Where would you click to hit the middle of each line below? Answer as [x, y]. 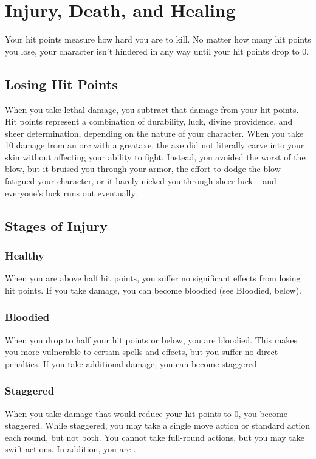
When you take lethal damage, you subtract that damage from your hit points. [152, 109]
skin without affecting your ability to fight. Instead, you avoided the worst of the [155, 157]
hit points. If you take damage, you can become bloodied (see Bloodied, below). [153, 290]
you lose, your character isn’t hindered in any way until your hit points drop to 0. [157, 51]
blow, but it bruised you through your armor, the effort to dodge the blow [143, 169]
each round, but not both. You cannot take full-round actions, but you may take [155, 437]
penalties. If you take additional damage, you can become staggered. [132, 363]
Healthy [25, 255]
